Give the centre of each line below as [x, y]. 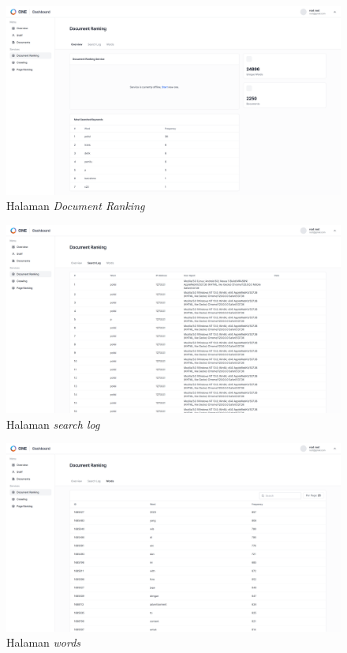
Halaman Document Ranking [76, 206]
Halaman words [44, 642]
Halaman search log [53, 424]
